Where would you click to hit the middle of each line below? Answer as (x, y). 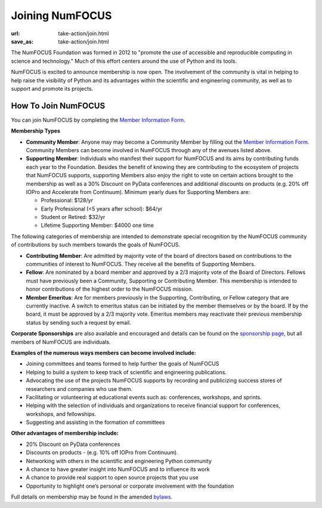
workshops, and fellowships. (61, 414)
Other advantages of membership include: (65, 433)
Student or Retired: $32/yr (73, 217)
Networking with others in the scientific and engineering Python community (119, 461)
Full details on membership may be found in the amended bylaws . (92, 497)
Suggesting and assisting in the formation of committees (95, 422)
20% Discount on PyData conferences (73, 444)
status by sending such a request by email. (78, 322)
